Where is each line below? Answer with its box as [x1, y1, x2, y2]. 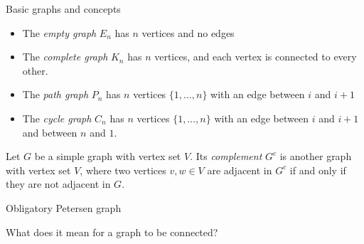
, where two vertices [80, 162, 166, 177]
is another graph [279, 149, 352, 164]
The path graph [22, 87, 89, 102]
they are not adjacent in [6, 176, 111, 191]
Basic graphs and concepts [6, 1, 121, 16]
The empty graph [22, 25, 97, 40]
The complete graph [22, 49, 108, 64]
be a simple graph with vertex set [34, 149, 181, 164]
